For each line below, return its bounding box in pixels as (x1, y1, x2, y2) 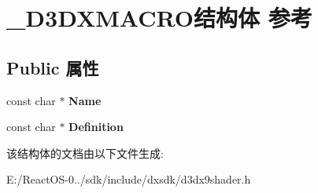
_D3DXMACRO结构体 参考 (6, 2, 312, 34)
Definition (68, 118, 124, 135)
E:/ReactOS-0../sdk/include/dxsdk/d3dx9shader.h (6, 171, 251, 188)
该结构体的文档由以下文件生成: (6, 144, 164, 161)
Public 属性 (6, 55, 99, 79)
